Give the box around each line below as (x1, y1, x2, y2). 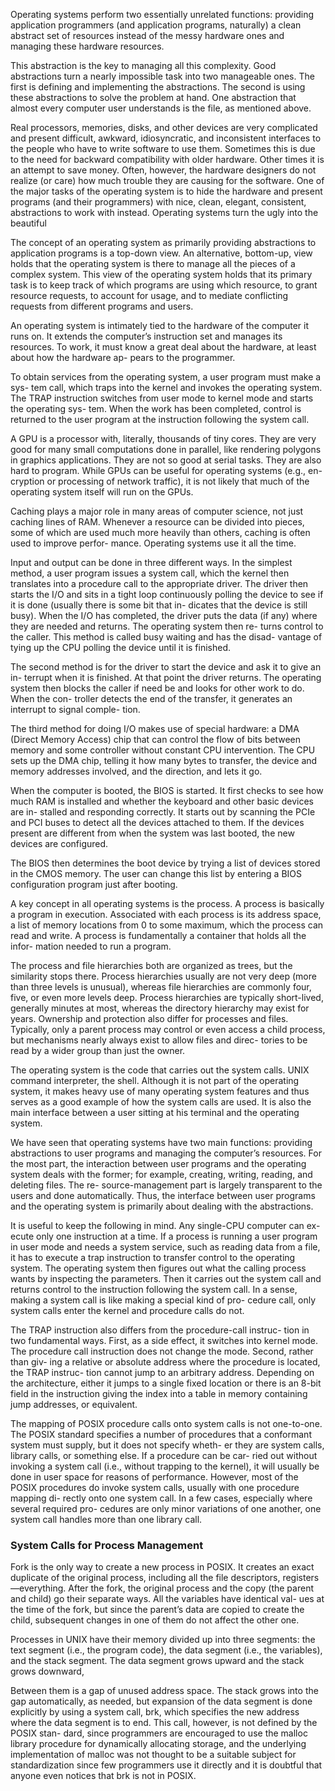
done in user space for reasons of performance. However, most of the (10, 1471, 299, 1483)
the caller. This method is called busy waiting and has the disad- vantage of (10, 631, 323, 643)
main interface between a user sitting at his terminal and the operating (10, 1107, 300, 1118)
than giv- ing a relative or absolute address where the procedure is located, (10, 1356, 321, 1368)
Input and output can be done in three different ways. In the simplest (10, 557, 293, 568)
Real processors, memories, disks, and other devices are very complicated (10, 122, 318, 133)
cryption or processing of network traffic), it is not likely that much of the (10, 475, 310, 487)
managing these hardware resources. (10, 40, 165, 52)
